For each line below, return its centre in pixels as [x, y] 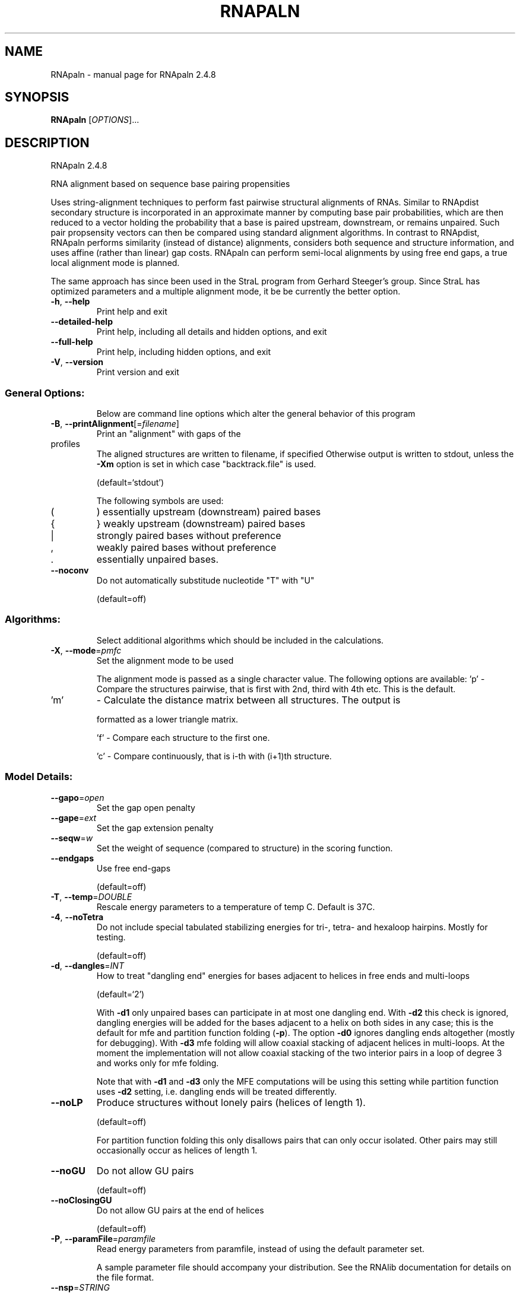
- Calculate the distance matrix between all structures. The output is [248, 700]
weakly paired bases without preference [186, 548]
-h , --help [70, 302]
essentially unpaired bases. [158, 560]
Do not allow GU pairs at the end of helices [180, 1210]
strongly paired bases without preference [189, 536]
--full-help [72, 342]
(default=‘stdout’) [130, 483]
